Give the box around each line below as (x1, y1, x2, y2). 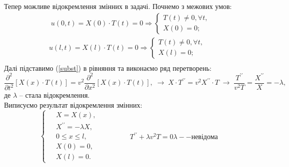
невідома (191, 134, 218, 141)
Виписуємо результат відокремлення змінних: (4, 99, 142, 110)
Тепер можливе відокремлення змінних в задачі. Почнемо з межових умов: (4, 1, 232, 11)
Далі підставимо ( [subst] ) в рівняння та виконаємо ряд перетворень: (4, 62, 211, 73)
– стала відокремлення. (19, 90, 90, 100)
